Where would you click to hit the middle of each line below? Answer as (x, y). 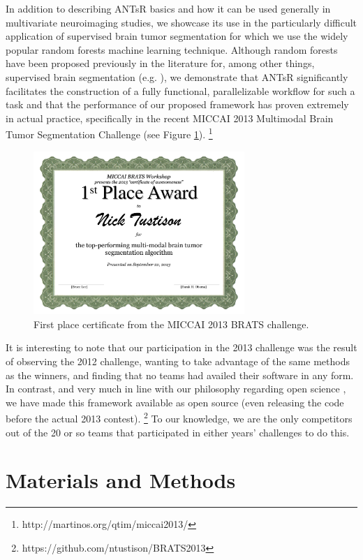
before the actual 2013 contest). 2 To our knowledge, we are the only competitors (179, 417)
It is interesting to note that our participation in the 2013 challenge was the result (181, 347)
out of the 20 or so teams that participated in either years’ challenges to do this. (178, 432)
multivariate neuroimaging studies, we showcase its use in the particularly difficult (181, 22)
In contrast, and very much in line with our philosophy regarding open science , (176, 389)
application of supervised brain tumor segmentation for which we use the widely (177, 36)
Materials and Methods (121, 480)
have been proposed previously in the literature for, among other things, (160, 63)
